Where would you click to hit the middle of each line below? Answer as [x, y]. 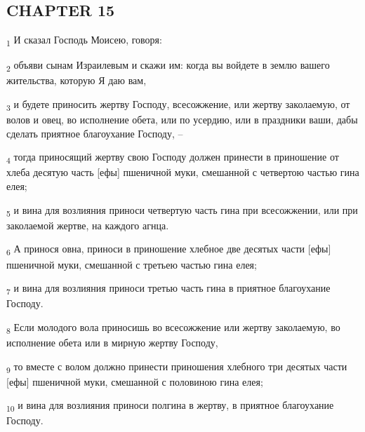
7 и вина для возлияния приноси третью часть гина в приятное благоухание [168, 289]
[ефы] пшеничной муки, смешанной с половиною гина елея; [135, 381]
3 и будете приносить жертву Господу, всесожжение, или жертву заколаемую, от [178, 105]
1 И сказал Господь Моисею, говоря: [84, 40]
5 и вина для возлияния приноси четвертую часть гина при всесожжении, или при [182, 210]
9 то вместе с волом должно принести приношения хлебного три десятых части [177, 367]
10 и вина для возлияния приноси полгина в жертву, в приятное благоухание [170, 406]
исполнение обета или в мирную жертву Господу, [112, 342]
